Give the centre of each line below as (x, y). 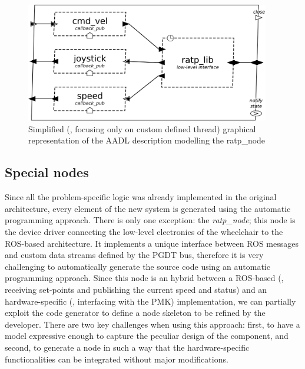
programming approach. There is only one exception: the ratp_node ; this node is (150, 220)
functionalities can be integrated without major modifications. (117, 359)
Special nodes (47, 172)
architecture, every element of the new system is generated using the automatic (148, 208)
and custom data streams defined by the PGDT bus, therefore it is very (134, 255)
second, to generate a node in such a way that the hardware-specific (127, 347)
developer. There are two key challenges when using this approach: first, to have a (152, 324)
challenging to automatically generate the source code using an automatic (137, 266)
